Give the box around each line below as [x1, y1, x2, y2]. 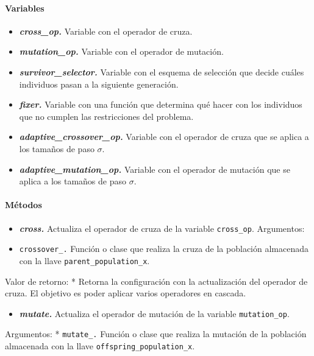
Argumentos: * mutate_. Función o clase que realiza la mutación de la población [5, 327, 307, 340]
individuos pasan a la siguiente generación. [19, 77, 179, 90]
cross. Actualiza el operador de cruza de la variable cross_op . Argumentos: [19, 222, 305, 234]
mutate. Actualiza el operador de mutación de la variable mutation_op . [19, 307, 290, 319]
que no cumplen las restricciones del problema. [19, 110, 194, 122]
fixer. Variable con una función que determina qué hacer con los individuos [19, 98, 302, 111]
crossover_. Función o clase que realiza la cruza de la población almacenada [19, 242, 309, 255]
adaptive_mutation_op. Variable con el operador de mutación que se [19, 162, 290, 175]
